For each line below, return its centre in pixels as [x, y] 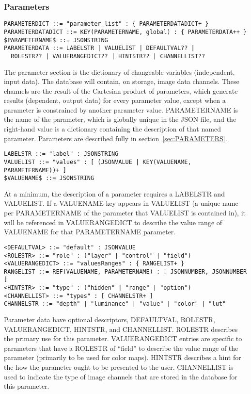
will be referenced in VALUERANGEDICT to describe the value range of [113, 222]
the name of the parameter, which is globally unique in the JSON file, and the [120, 119]
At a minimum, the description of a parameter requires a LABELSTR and [114, 193]
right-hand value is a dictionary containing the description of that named [112, 129]
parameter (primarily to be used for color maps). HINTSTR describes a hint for [123, 357]
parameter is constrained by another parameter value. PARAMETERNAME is [121, 109]
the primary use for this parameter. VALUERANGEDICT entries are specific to [123, 338]
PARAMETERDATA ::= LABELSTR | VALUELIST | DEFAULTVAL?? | [99, 48]
